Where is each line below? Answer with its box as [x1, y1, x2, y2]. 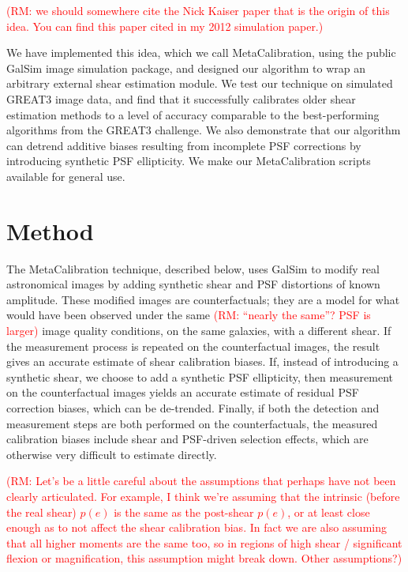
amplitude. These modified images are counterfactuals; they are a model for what [6, 291, 400, 307]
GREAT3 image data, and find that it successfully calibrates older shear [6, 90, 356, 107]
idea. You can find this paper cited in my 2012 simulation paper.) [6, 17, 324, 34]
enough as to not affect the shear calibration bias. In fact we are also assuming [6, 519, 387, 536]
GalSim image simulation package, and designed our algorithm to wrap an [6, 59, 366, 76]
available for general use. [6, 167, 125, 184]
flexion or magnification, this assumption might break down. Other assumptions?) [6, 550, 402, 566]
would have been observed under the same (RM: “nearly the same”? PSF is [6, 307, 371, 323]
